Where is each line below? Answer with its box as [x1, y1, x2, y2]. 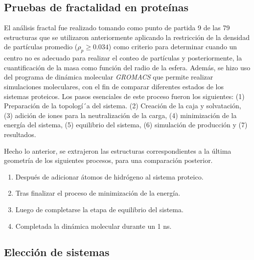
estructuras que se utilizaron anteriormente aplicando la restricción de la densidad [4, 32, 250, 42]
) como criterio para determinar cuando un [108, 41, 237, 52]
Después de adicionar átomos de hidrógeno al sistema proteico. [15, 171, 204, 181]
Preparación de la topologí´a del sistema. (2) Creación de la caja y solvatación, [4, 100, 241, 111]
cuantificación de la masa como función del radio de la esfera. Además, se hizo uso [4, 62, 251, 72]
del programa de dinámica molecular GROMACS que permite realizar [4, 72, 213, 82]
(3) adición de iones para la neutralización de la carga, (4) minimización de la [4, 110, 237, 120]
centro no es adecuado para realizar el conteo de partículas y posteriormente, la [4, 53, 242, 63]
